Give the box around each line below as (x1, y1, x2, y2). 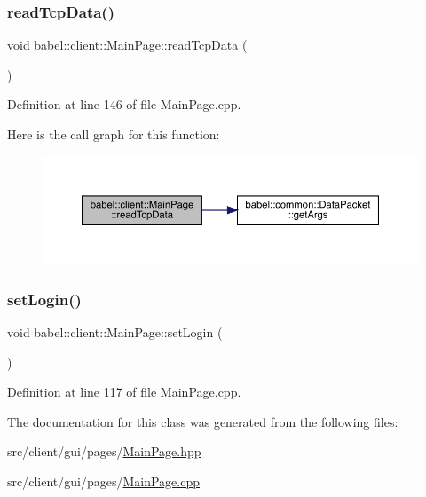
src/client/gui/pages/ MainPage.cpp (7, 472, 201, 491)
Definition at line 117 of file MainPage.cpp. (7, 383, 241, 401)
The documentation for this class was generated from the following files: (7, 412, 398, 430)
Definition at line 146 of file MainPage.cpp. (7, 95, 241, 114)
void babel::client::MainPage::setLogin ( (7, 323, 223, 342)
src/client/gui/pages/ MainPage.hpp (7, 442, 201, 461)
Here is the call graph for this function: (7, 125, 220, 143)
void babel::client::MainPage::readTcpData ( (7, 35, 248, 54)
